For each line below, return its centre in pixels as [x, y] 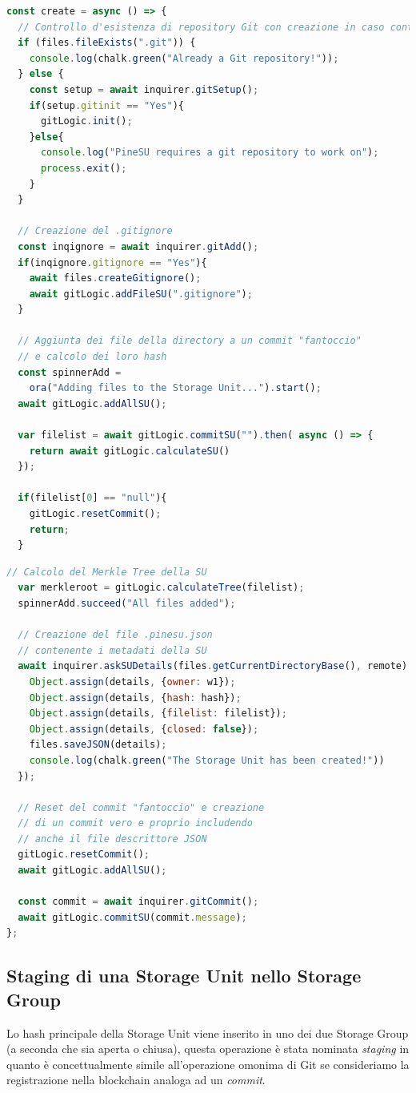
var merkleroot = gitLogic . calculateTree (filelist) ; [161, 588]
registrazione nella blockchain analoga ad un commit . [136, 1080]
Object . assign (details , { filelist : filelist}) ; [158, 714]
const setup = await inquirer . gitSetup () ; [144, 89]
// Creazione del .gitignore [95, 231]
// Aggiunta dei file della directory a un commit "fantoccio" [190, 341]
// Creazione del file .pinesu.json [115, 635]
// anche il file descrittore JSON [112, 839]
